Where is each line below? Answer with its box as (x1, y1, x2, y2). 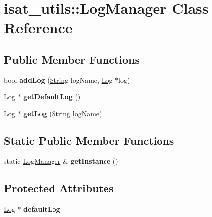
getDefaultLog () (23, 91, 81, 102)
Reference (4, 17, 73, 38)
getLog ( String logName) (23, 108, 102, 118)
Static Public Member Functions (4, 132, 174, 147)
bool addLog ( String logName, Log (4, 74, 113, 85)
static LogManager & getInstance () (4, 155, 118, 166)
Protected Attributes (4, 180, 114, 195)
